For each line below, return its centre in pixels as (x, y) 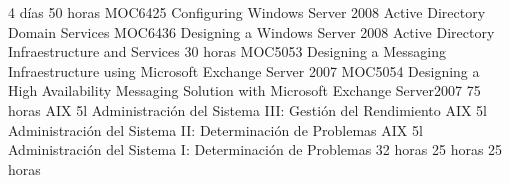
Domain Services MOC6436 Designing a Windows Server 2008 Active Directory (251, 31)
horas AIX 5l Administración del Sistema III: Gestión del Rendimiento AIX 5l (248, 109)
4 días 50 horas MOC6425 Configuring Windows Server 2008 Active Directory (247, 12)
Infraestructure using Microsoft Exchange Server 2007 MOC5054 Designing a (244, 70)
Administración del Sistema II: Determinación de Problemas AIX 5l (215, 129)
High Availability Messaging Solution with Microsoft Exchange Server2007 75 (244, 90)
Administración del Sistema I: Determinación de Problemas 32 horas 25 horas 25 (255, 149)
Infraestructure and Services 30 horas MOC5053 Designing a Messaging (227, 51)
